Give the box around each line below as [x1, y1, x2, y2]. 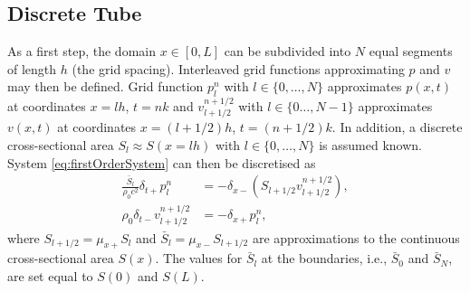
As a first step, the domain [7, 42, 156, 61]
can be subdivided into [224, 42, 351, 61]
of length [7, 59, 57, 78]
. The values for [155, 249, 243, 268]
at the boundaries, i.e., [261, 249, 388, 268]
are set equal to [7, 266, 93, 285]
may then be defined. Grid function [7, 77, 204, 96]
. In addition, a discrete [331, 118, 463, 137]
